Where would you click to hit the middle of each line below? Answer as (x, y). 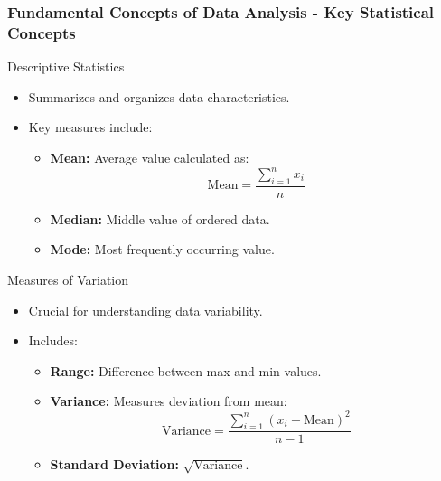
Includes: (53, 340)
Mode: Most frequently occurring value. (162, 249)
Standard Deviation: (114, 464)
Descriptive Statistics (66, 66)
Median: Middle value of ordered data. (160, 218)
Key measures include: (90, 127)
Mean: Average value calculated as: (150, 157)
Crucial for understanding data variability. (145, 310)
